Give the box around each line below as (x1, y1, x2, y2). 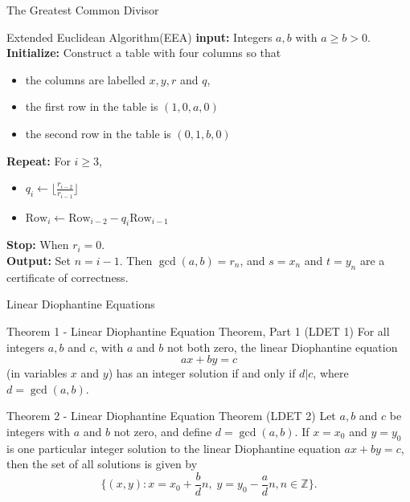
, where (313, 365, 349, 382)
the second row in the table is (25, 124, 171, 141)
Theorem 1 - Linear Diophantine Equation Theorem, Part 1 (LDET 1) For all (6, 323, 390, 339)
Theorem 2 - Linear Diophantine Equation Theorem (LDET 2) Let (6, 407, 336, 424)
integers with (6, 422, 71, 439)
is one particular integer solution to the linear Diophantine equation (6, 439, 341, 456)
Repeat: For (6, 152, 71, 169)
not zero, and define (113, 422, 212, 439)
